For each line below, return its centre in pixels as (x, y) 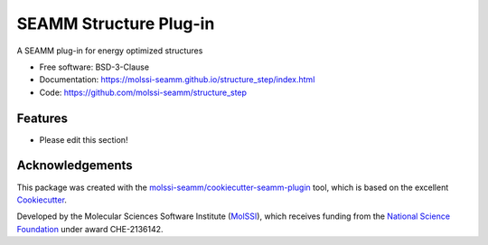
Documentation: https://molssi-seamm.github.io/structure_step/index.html (177, 80)
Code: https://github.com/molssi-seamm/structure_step (143, 92)
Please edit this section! (84, 139)
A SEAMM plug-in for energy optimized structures (110, 51)
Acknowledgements (75, 166)
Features (42, 118)
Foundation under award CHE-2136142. (90, 229)
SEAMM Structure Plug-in (116, 24)
